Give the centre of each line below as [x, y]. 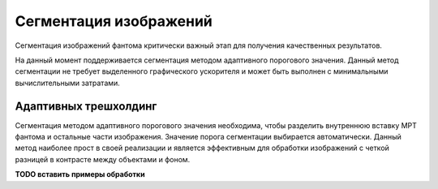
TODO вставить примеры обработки [80, 174]
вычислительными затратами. [68, 83]
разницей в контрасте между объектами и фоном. [103, 159]
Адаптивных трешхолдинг [86, 106]
